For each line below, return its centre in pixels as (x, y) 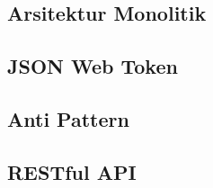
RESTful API (72, 171)
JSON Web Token (93, 66)
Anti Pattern (68, 118)
